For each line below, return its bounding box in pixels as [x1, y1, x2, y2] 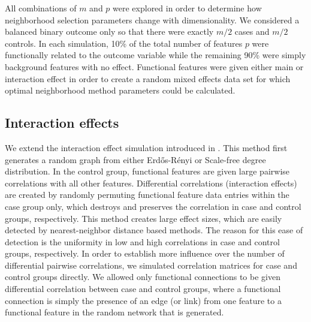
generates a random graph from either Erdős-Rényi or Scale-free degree [5, 153, 266, 165]
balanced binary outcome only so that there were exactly [5, 25, 214, 38]
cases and [234, 25, 270, 38]
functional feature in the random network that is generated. [5, 306, 224, 318]
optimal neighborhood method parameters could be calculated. [5, 84, 235, 97]
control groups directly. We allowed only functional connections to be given [5, 270, 280, 283]
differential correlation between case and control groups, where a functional [5, 282, 281, 295]
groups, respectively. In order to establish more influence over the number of [5, 247, 285, 260]
